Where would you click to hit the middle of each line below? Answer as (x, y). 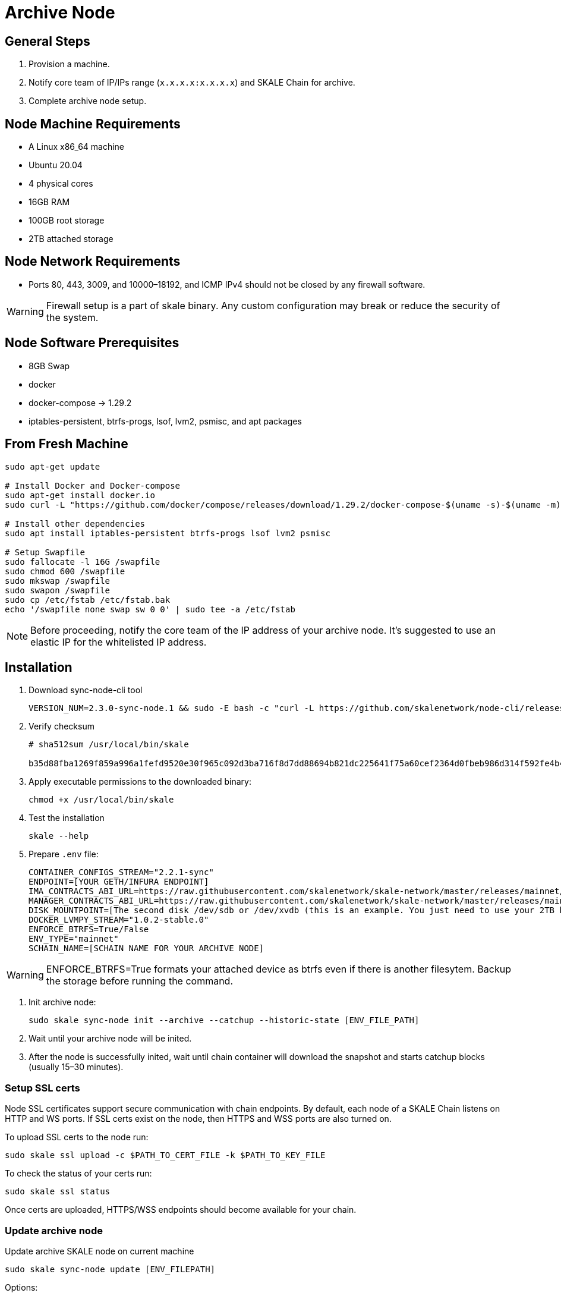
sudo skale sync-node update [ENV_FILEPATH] (110, 1269)
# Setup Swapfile (45, 552)
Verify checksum (62, 726)
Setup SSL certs (42, 1088)
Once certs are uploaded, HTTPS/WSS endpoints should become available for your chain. (181, 1210)
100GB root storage (67, 221)
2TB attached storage (71, 239)
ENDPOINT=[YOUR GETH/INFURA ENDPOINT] (119, 882)
